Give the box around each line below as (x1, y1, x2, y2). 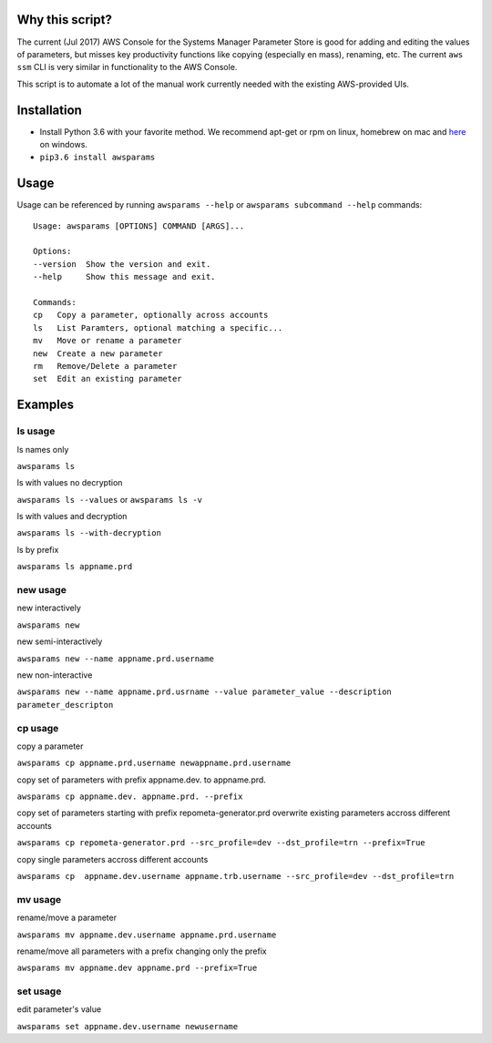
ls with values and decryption (16, 511, 128, 522)
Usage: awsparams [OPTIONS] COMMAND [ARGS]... (33, 220, 245, 231)
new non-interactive (16, 670, 93, 680)
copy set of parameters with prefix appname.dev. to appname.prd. (16, 774, 266, 785)
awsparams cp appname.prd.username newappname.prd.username (16, 758, 292, 769)
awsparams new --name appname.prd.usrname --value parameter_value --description (16, 687, 392, 697)
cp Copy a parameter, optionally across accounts (33, 310, 269, 321)
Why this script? (16, 12, 113, 27)
